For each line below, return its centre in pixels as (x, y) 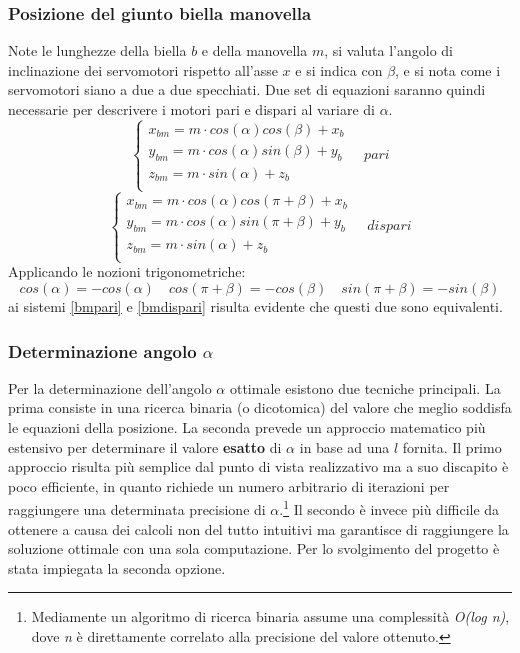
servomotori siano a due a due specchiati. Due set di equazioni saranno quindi (247, 89)
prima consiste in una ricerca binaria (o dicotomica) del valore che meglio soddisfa (260, 407)
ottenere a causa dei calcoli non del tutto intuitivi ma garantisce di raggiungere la (258, 528)
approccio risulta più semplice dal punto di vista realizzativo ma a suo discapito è (258, 466)
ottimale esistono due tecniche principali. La (365, 387)
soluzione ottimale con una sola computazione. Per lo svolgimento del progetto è (254, 548)
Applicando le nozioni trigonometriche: (127, 271)
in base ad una (344, 446)
